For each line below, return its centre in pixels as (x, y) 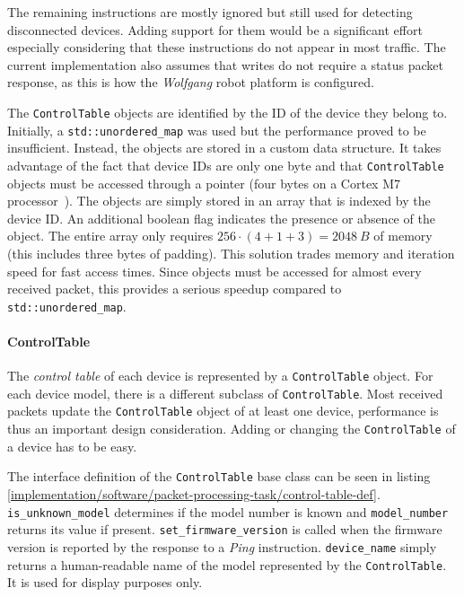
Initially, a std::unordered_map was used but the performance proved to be (217, 130)
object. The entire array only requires (110, 236)
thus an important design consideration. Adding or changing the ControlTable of (232, 429)
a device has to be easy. (72, 446)
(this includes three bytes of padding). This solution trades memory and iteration (231, 253)
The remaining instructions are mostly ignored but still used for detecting (210, 12)
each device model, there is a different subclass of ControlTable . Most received (225, 393)
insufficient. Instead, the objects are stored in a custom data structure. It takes (224, 148)
